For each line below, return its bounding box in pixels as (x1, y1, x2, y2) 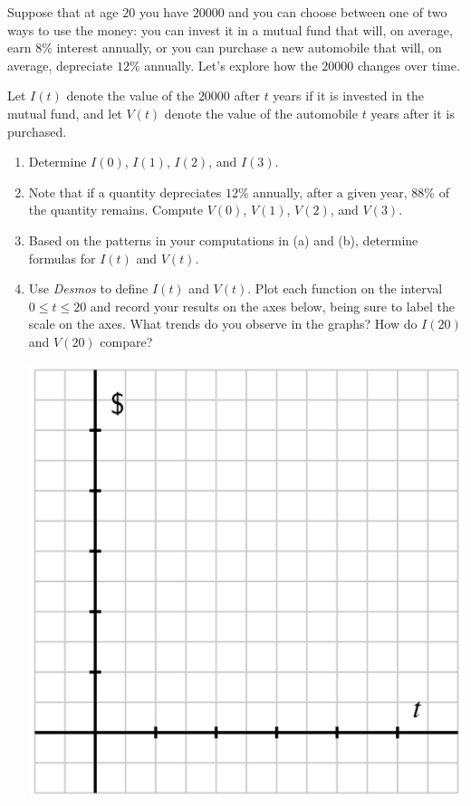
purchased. (7, 121, 67, 140)
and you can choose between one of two (228, 3, 447, 21)
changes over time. (357, 55, 460, 74)
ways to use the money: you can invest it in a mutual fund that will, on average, (7, 20, 453, 39)
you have (139, 3, 188, 21)
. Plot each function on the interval (247, 279, 443, 298)
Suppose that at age (7, 3, 119, 21)
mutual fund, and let (7, 103, 122, 122)
